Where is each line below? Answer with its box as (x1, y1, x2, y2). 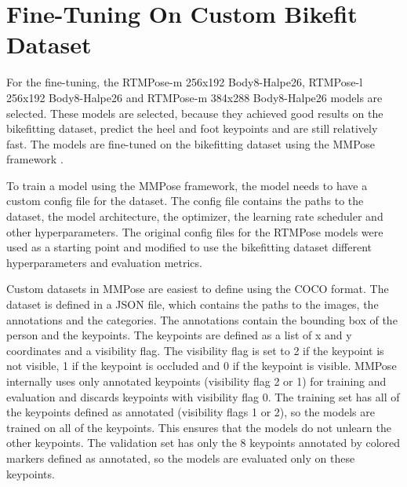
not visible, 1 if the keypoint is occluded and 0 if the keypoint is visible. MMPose (6, 357, 397, 374)
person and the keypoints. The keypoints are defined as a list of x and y (6, 327, 352, 343)
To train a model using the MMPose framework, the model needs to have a (6, 177, 368, 193)
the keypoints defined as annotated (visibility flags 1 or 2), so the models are (6, 404, 375, 420)
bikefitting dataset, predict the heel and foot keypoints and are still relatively (6, 120, 378, 137)
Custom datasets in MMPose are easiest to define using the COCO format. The (6, 280, 389, 297)
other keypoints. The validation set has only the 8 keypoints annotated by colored (6, 434, 401, 451)
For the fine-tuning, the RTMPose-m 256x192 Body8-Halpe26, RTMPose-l (6, 74, 363, 90)
